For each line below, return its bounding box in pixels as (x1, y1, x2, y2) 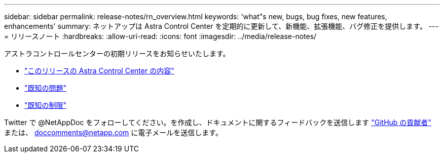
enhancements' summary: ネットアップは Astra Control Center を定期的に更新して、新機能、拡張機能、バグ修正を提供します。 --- (4, 22, 439, 30)
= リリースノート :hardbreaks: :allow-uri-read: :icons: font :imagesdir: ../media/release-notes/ (4, 32, 317, 41)
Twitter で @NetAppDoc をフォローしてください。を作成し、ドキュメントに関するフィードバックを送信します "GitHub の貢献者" (4, 118, 431, 127)
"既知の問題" (24, 84, 67, 92)
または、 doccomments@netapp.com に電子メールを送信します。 (4, 128, 223, 137)
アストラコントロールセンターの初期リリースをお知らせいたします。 (4, 49, 230, 58)
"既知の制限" (24, 101, 67, 109)
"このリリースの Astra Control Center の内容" (24, 66, 174, 75)
